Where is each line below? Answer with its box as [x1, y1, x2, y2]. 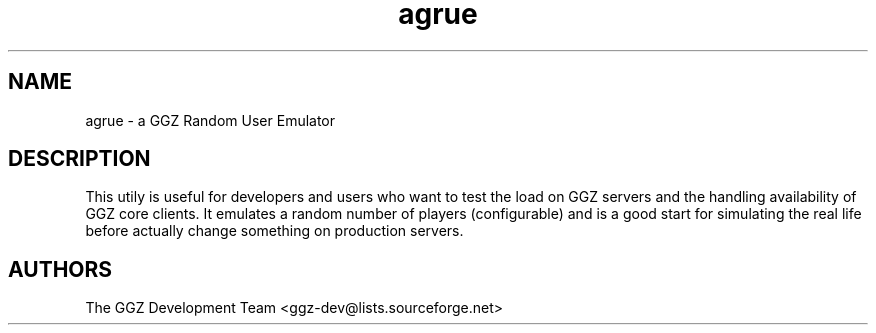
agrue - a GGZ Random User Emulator [85, 111, 336, 129]
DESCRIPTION [8, 146, 151, 172]
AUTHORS [8, 256, 113, 282]
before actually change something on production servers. [85, 222, 464, 240]
